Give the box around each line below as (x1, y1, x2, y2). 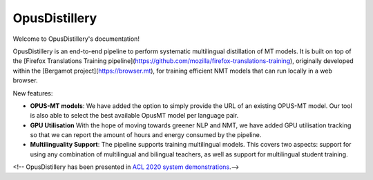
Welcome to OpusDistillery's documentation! (12, 35, 140, 43)
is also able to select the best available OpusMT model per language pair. (30, 111, 239, 120)
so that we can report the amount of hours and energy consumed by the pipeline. (30, 131, 262, 139)
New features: (12, 89, 53, 97)
